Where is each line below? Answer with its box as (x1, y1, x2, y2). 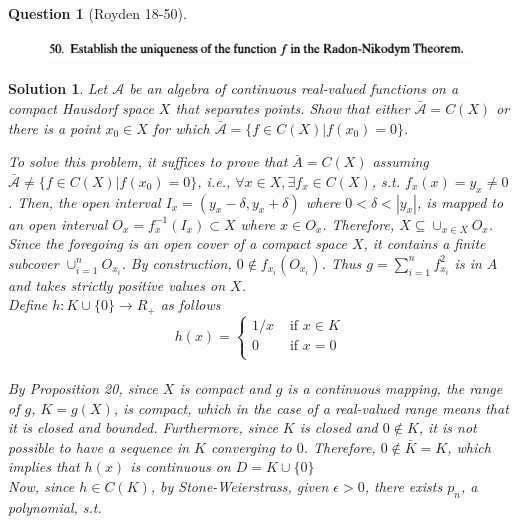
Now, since (8, 476, 75, 497)
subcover (8, 252, 59, 273)
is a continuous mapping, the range (287, 378, 503, 399)
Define (8, 294, 48, 315)
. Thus (321, 252, 362, 273)
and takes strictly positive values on (8, 274, 226, 295)
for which (152, 117, 210, 138)
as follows (160, 294, 221, 315)
